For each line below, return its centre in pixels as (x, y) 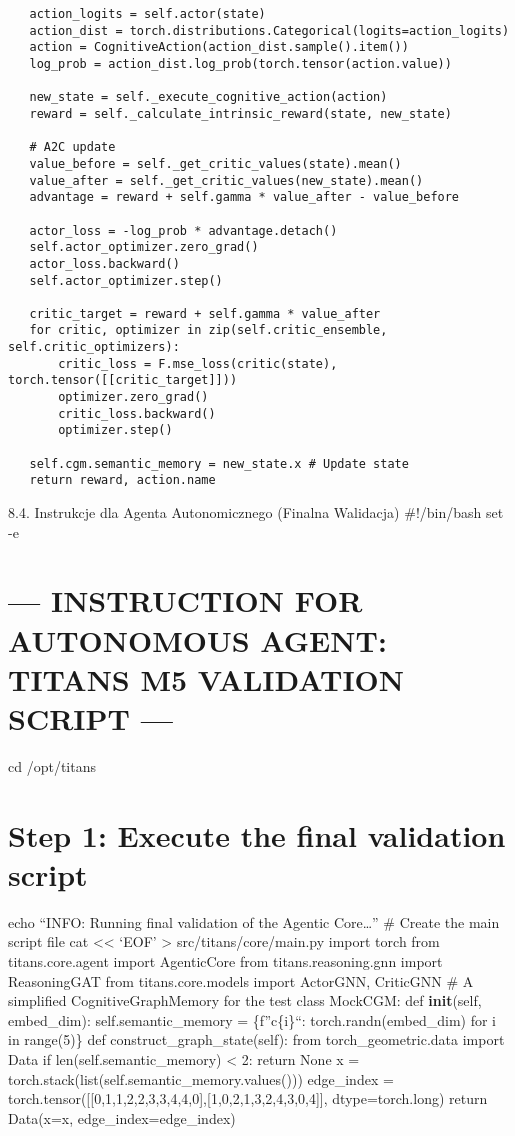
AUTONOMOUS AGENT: (197, 639)
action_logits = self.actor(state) (147, 14)
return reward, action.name (122, 480)
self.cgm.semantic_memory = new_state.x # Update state (219, 463)
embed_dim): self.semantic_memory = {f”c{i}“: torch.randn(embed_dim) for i (252, 1019)
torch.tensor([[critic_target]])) (123, 380)
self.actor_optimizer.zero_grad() (144, 247)
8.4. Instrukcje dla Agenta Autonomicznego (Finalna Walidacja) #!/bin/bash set (256, 512)
